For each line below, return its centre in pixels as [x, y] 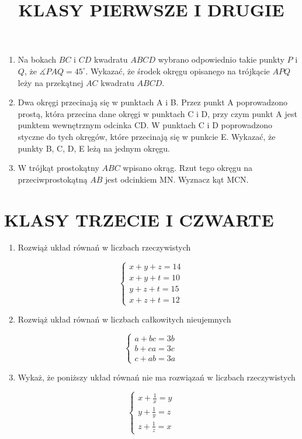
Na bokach [37, 59]
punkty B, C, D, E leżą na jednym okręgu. [94, 148]
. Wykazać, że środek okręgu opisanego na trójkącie [178, 71]
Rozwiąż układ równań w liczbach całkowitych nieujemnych [124, 319]
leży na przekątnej [51, 82]
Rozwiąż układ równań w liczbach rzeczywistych [104, 247]
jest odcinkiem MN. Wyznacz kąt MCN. [177, 179]
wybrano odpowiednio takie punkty [221, 59]
